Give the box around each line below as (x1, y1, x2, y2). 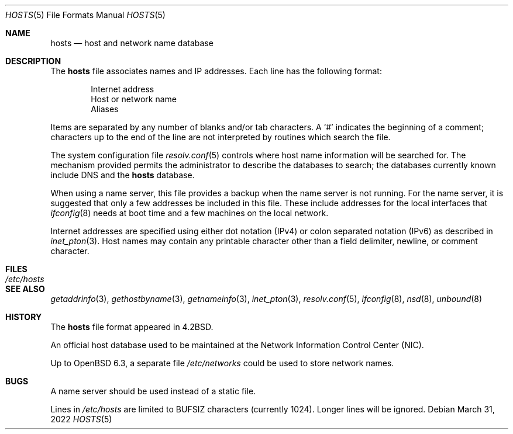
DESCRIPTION (5, 56, 61, 66)
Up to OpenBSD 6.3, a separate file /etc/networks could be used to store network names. (50, 358, 394, 368)
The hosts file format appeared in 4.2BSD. (50, 322, 214, 332)
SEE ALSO (5, 284, 45, 294)
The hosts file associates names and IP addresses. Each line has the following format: (50, 66, 382, 76)
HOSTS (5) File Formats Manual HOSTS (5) (5, 10, 166, 20)
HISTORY (5, 312, 42, 322)
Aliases (91, 104, 119, 114)
